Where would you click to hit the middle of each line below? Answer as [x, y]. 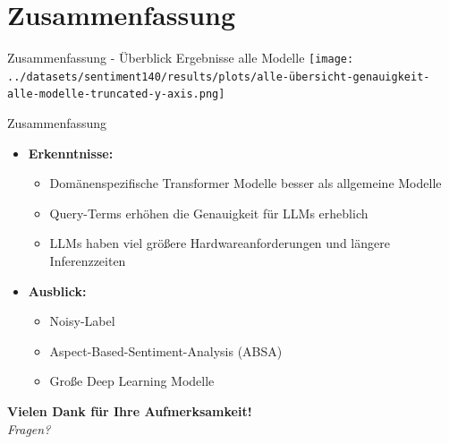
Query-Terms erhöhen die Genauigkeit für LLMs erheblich [209, 213]
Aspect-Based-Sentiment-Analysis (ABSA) [166, 350]
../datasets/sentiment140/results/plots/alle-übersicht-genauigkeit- [219, 77]
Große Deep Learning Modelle [132, 381]
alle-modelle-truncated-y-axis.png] [116, 94]
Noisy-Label [82, 321]
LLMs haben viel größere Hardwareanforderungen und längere [220, 243]
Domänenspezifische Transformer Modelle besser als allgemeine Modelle [246, 183]
